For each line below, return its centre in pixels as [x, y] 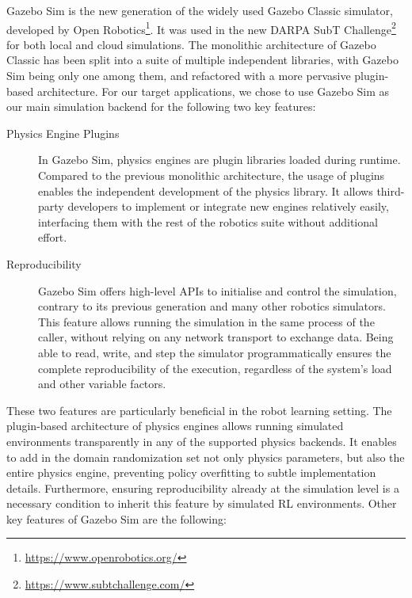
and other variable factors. [102, 384]
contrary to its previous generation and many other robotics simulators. [212, 306]
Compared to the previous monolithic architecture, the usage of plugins [212, 175]
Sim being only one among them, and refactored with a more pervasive [179, 76]
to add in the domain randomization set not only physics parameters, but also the [206, 457]
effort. [53, 237]
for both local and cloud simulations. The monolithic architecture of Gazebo [191, 44]
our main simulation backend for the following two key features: [161, 107]
